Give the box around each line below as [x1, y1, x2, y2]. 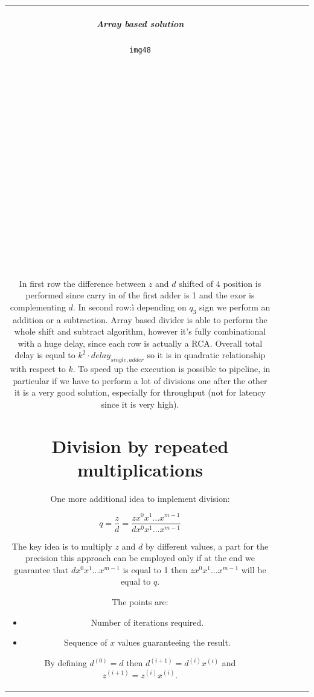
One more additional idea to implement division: [50, 492, 230, 504]
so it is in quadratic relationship [147, 348, 266, 361]
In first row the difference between [19, 277, 146, 289]
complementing [10, 300, 66, 313]
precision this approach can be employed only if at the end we [25, 551, 255, 564]
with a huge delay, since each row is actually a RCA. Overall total [18, 336, 263, 349]
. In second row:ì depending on [72, 300, 187, 313]
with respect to [10, 362, 66, 375]
